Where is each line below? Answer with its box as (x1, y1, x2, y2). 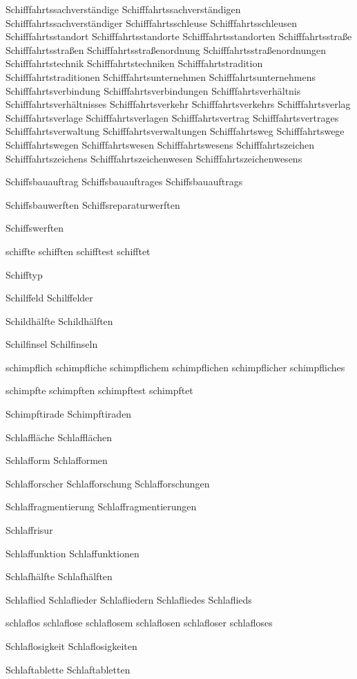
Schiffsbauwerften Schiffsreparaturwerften (6, 197, 180, 212)
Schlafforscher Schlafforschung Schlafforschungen (6, 476, 210, 490)
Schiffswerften (6, 221, 64, 235)
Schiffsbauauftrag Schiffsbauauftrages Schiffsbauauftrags (6, 174, 243, 189)
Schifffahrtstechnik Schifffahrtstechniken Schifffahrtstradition (6, 56, 263, 71)
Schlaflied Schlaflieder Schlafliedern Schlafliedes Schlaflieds (6, 592, 252, 606)
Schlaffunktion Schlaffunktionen (6, 546, 139, 560)
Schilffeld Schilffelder (6, 290, 93, 305)
